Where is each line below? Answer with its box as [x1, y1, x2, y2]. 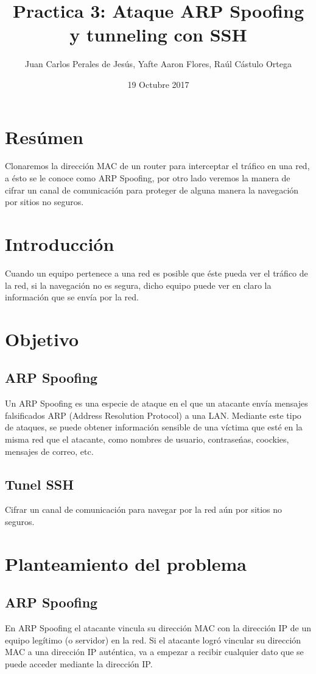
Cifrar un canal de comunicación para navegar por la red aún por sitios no [5, 503, 283, 516]
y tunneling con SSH [69, 22, 247, 47]
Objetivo [5, 326, 79, 351]
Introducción [5, 231, 114, 256]
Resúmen [5, 124, 83, 149]
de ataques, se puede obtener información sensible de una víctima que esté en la [5, 421, 303, 433]
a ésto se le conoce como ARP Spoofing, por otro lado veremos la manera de [5, 172, 290, 184]
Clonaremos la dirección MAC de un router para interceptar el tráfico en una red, [5, 159, 310, 172]
